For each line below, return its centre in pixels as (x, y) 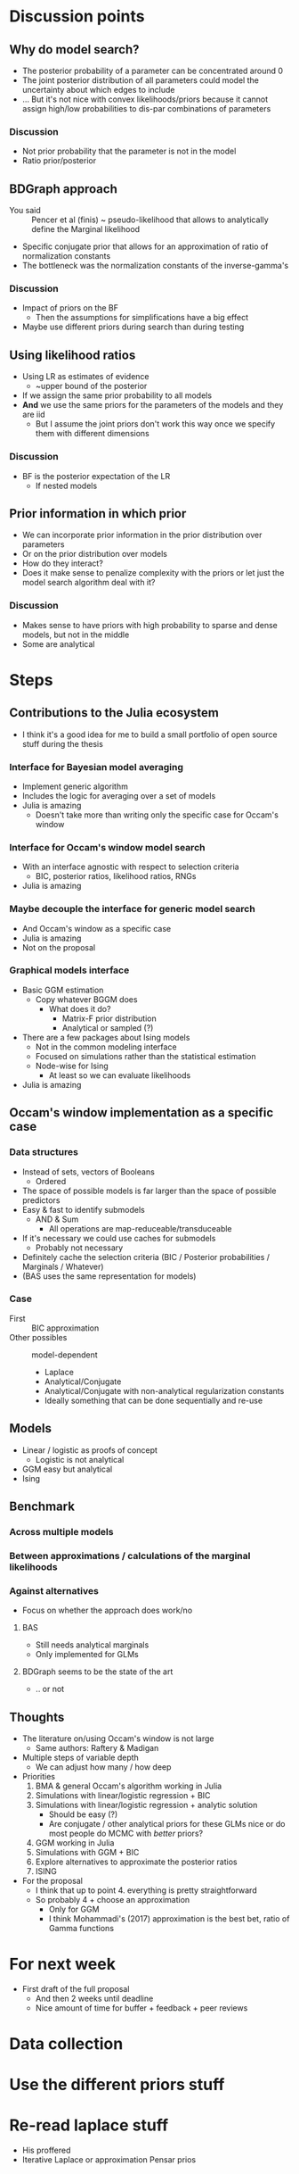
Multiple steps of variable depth (81, 1757)
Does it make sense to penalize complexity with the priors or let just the (153, 573)
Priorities (39, 1776)
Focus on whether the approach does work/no (107, 1610)
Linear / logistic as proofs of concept (90, 1450)
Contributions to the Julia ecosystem (114, 713)
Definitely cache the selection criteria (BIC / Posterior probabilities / (145, 1257)
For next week (62, 1964)
